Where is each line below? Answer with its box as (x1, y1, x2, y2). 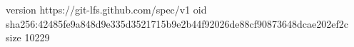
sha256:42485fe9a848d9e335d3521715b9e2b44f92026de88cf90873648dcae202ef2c (6, 16, 348, 31)
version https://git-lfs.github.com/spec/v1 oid (6, 2, 207, 16)
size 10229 (6, 30, 50, 45)
